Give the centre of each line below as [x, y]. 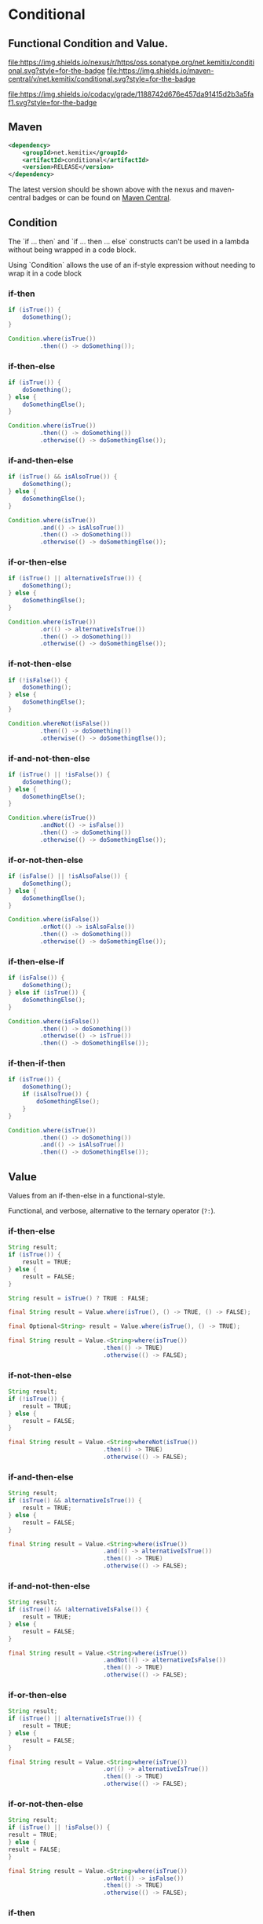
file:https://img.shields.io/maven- [161, 71]
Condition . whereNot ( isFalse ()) [59, 723]
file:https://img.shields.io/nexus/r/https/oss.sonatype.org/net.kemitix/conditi [131, 62]
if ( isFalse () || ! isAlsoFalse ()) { [68, 876]
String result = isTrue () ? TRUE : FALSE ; [79, 1298]
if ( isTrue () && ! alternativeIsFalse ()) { [79, 1610]
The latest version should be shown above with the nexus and [108, 189]
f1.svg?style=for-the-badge [53, 102]
